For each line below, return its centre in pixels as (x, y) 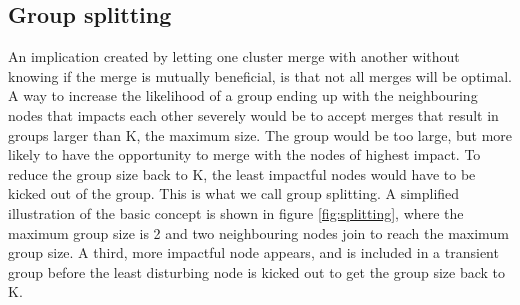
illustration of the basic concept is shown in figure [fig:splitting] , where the (236, 212)
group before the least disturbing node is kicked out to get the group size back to (257, 271)
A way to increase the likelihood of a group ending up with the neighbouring (243, 95)
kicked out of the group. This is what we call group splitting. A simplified (234, 193)
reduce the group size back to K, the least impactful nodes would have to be (242, 173)
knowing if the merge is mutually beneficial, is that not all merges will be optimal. (260, 75)
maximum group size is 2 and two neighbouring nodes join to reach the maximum (258, 232)
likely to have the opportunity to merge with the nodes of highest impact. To (244, 154)
